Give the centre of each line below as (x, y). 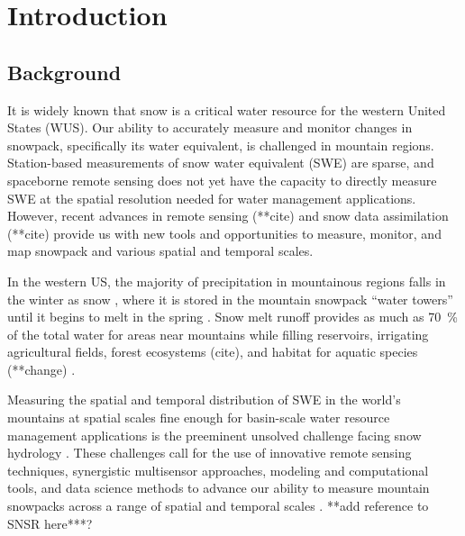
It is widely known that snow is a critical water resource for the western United (227, 109)
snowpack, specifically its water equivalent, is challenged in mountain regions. (221, 145)
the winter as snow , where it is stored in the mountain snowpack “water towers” (230, 299)
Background (64, 72)
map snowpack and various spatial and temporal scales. (160, 251)
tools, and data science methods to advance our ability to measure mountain (219, 488)
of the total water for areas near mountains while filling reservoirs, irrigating (218, 334)
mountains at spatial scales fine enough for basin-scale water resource (199, 418)
